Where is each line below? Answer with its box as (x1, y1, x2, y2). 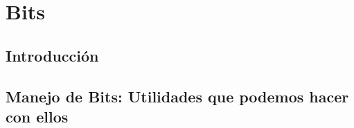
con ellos (6, 105, 69, 127)
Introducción (6, 44, 99, 66)
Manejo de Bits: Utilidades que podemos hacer (6, 85, 349, 107)
